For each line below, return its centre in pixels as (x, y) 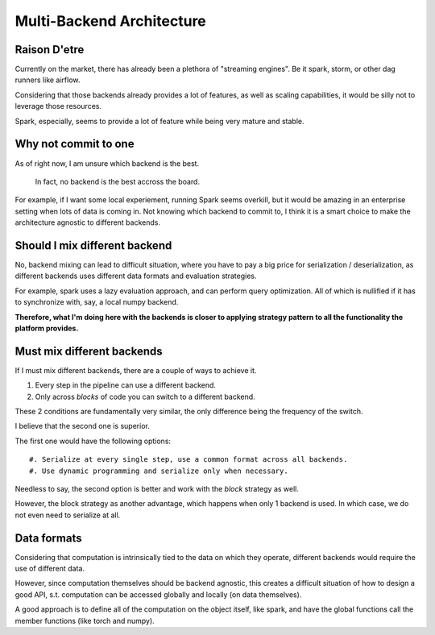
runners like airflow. (48, 80)
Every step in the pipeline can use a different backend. (126, 385)
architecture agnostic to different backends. (88, 222)
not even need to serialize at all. (68, 515)
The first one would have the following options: (93, 441)
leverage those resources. (58, 106)
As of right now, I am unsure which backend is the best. (107, 163)
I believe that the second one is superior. (83, 426)
